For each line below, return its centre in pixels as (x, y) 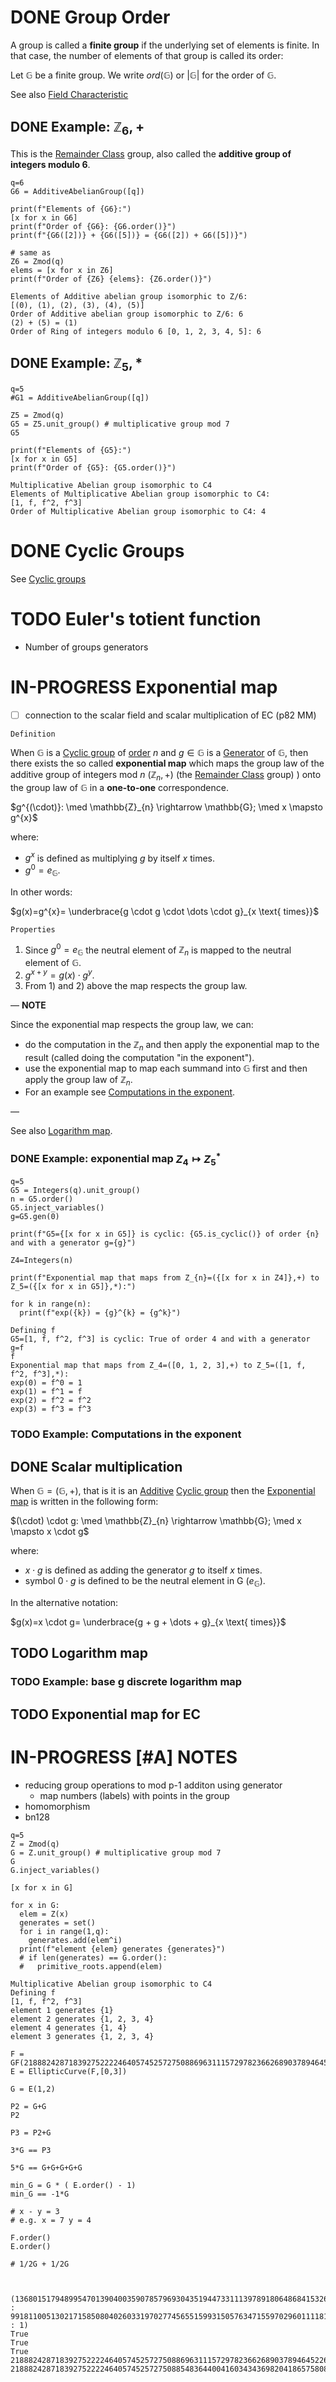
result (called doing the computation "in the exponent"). (139, 1057)
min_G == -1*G (40, 2194)
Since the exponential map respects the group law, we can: (132, 1024)
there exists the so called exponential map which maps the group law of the (167, 763)
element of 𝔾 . (53, 963)
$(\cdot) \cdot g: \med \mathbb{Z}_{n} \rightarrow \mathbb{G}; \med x (156, 1521)
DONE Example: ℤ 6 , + (77, 128)
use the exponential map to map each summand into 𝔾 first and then (166, 1068)
